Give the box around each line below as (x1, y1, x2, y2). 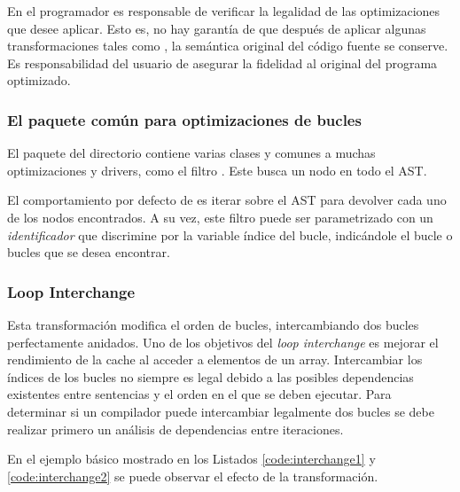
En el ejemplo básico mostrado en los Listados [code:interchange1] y (7, 449, 376, 468)
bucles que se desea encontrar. (7, 243, 170, 262)
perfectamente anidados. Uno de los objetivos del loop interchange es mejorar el (7, 332, 439, 351)
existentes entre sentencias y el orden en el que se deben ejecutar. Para (7, 385, 392, 403)
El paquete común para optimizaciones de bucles (7, 108, 362, 130)
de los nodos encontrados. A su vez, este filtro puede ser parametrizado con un (7, 207, 433, 226)
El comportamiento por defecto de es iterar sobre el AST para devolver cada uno (7, 191, 447, 209)
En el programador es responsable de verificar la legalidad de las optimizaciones (7, 2, 441, 20)
